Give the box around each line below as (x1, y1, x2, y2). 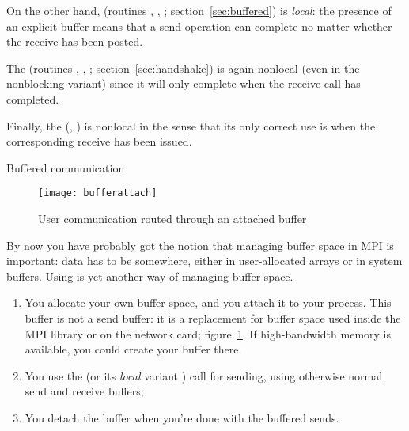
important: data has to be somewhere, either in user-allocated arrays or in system (6, 252, 403, 269)
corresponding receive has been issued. (6, 133, 192, 149)
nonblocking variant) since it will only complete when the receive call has (6, 75, 361, 92)
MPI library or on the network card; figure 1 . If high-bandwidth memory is (25, 325, 392, 342)
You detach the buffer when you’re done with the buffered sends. (25, 409, 339, 425)
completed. (6, 90, 59, 107)
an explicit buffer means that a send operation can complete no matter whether (6, 17, 392, 34)
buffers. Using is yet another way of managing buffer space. (6, 267, 293, 284)
